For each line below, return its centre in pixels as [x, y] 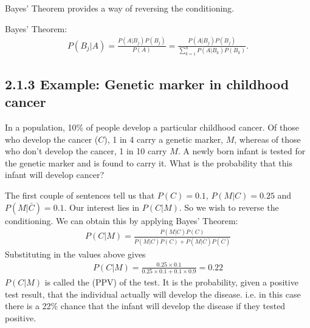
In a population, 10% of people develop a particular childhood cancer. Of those [152, 127]
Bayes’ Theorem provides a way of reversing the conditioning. [120, 8]
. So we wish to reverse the [229, 207]
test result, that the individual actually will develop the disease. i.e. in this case [153, 294]
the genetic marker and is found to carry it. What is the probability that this [149, 162]
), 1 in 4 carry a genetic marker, [164, 139]
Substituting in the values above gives [75, 254]
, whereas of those [267, 139]
